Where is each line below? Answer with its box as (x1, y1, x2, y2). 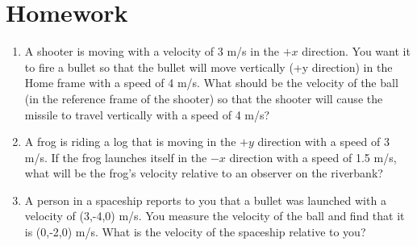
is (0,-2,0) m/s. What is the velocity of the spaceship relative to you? (24, 223, 366, 240)
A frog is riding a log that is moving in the (24, 133, 236, 150)
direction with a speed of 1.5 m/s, (229, 148, 397, 165)
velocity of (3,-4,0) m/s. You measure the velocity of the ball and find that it (24, 207, 405, 224)
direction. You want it (302, 43, 411, 60)
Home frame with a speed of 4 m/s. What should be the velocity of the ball (24, 74, 398, 91)
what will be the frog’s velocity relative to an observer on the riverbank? (24, 165, 383, 181)
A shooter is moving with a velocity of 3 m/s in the (24, 43, 280, 60)
